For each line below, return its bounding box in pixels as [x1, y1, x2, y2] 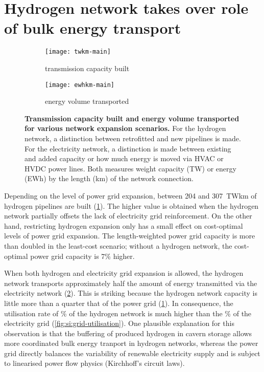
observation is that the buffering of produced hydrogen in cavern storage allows [4, 327, 252, 338]
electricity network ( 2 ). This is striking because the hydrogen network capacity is [4, 288, 257, 298]
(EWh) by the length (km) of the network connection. [25, 173, 194, 184]
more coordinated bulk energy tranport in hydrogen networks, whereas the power [4, 338, 258, 348]
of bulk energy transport [4, 17, 181, 38]
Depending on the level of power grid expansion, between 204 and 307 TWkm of [4, 190, 257, 201]
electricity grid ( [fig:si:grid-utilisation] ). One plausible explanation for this [4, 318, 234, 329]
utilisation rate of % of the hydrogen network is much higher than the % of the [4, 308, 252, 318]
